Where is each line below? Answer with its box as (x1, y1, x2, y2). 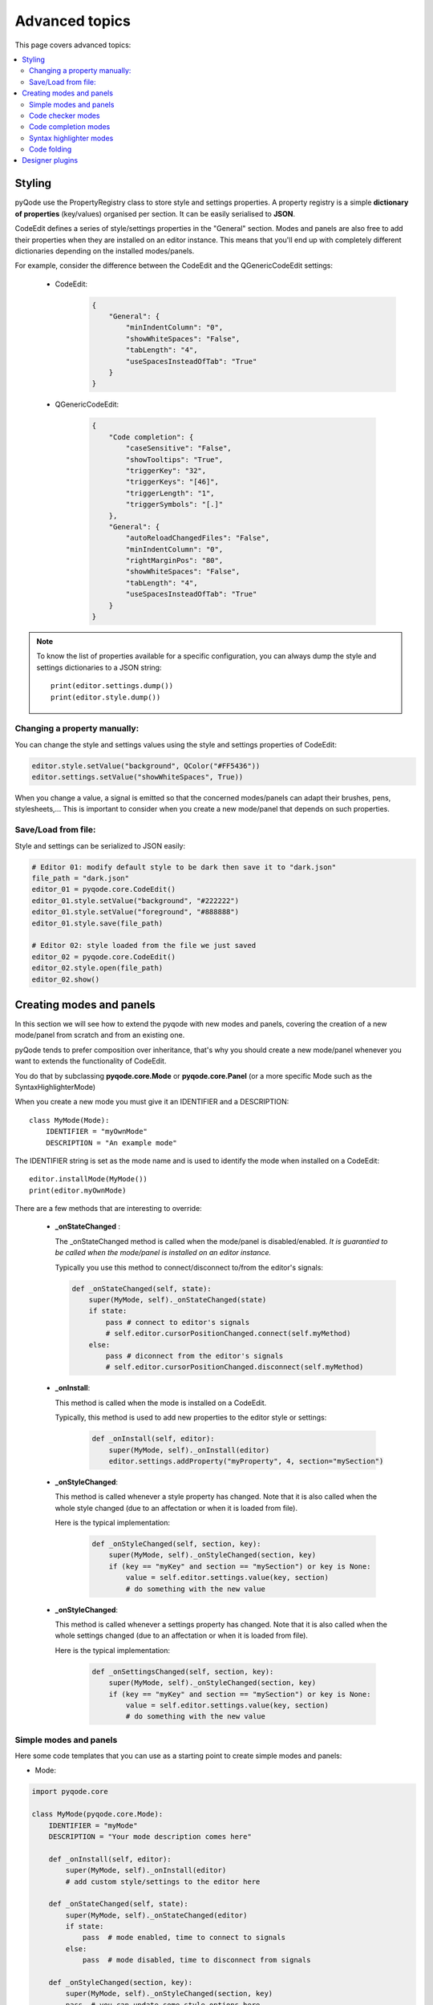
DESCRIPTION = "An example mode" (45, 1138, 178, 1147)
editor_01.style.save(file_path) (31, 918, 164, 928)
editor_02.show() (31, 974, 100, 984)
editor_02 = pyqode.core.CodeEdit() (31, 952, 176, 962)
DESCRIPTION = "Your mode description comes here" (48, 1832, 252, 1841)
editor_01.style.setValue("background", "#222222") (31, 896, 240, 905)
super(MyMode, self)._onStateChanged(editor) (65, 1910, 248, 1920)
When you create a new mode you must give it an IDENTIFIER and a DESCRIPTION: (14, 1097, 289, 1107)
